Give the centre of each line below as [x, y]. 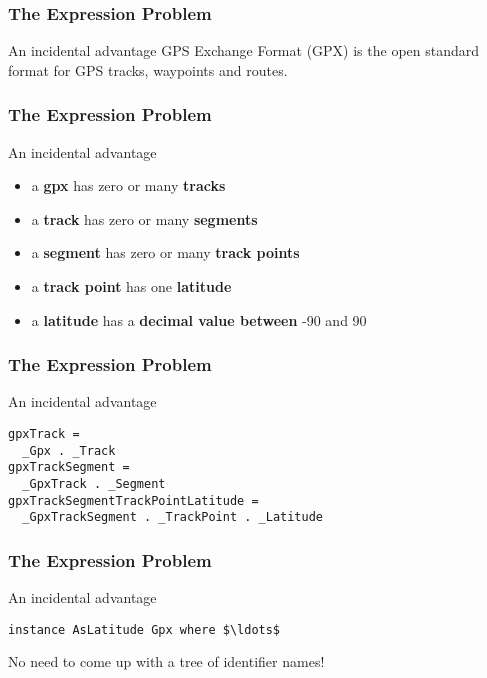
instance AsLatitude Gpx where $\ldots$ [144, 629]
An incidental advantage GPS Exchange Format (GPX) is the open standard [244, 50]
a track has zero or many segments [144, 218]
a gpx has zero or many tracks [128, 185]
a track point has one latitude [131, 286]
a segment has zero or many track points [165, 252]
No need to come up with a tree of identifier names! [166, 661]
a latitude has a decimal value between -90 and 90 [199, 319]
